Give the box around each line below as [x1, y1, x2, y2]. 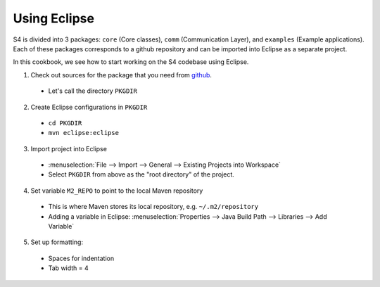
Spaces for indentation [48, 254, 115, 262]
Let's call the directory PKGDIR [48, 87, 137, 95]
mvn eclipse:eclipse [48, 129, 120, 137]
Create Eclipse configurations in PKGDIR [30, 103, 148, 111]
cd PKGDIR [48, 119, 82, 127]
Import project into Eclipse [30, 144, 107, 153]
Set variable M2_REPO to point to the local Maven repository [30, 186, 203, 195]
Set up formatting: [30, 238, 84, 246]
